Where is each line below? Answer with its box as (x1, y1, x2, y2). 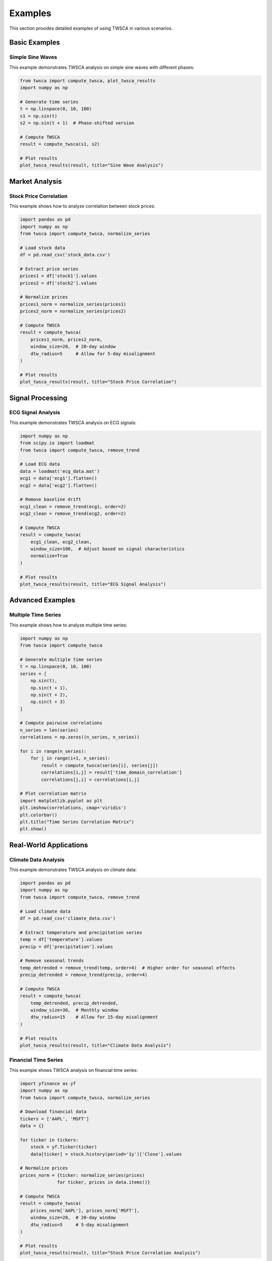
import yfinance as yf (20, 1080, 76, 1086)
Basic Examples (9, 38, 60, 47)
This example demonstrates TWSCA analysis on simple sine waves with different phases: (9, 64, 195, 70)
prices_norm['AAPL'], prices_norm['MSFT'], (30, 1208, 140, 1213)
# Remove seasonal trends (20, 958, 84, 963)
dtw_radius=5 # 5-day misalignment (30, 1222, 129, 1228)
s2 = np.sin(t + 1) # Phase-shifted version (20, 120, 134, 126)
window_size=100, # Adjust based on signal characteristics (30, 546, 185, 552)
